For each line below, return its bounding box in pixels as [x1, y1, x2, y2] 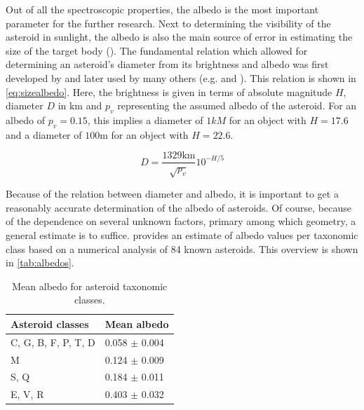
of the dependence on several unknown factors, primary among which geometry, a [6, 214, 356, 228]
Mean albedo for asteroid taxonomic [12, 278, 168, 293]
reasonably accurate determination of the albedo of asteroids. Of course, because [6, 200, 351, 214]
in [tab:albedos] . [6, 255, 74, 270]
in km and [58, 98, 102, 113]
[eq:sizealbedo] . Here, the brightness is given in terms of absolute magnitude [6, 84, 332, 99]
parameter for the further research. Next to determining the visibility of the [6, 15, 331, 30]
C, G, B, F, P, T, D [11, 334, 95, 349]
